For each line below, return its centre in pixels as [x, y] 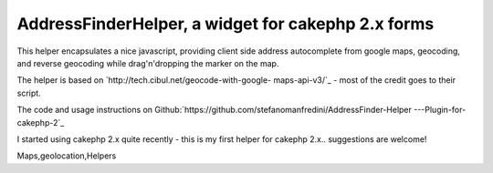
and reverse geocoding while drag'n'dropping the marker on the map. [148, 63]
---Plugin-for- [440, 110]
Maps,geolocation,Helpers [67, 156]
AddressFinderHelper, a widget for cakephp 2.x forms [226, 24]
